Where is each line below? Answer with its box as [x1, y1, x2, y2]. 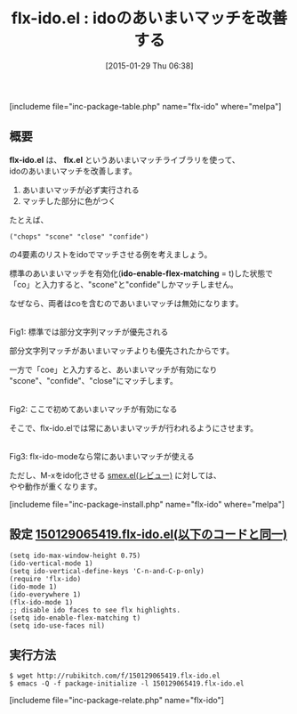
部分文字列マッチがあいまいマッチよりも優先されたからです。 [9, 345, 234, 356]
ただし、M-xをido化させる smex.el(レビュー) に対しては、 [9, 469, 221, 481]
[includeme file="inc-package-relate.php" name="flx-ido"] [9, 695, 225, 706]
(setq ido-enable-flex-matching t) [9, 613, 141, 622]
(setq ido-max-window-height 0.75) [9, 551, 141, 560]
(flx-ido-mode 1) [9, 597, 74, 606]
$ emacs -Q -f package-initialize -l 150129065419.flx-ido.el [9, 679, 245, 688]
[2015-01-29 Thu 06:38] [105, 60, 194, 71]
